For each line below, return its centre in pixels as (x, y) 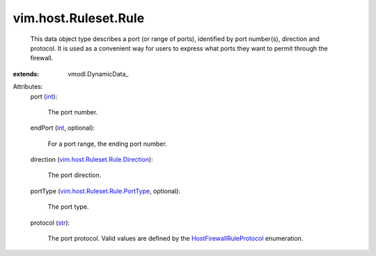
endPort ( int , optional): (63, 128)
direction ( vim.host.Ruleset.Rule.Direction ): (92, 160)
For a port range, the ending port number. (107, 144)
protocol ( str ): (50, 223)
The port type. (68, 207)
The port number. (73, 112)
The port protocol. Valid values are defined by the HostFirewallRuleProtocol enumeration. (175, 239)
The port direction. (75, 175)
